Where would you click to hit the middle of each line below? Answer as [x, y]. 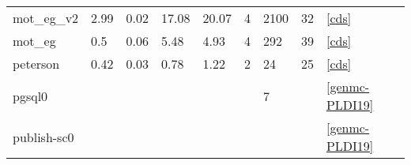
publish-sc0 [43, 137]
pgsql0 [30, 96]
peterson [36, 64]
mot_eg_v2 [46, 18]
